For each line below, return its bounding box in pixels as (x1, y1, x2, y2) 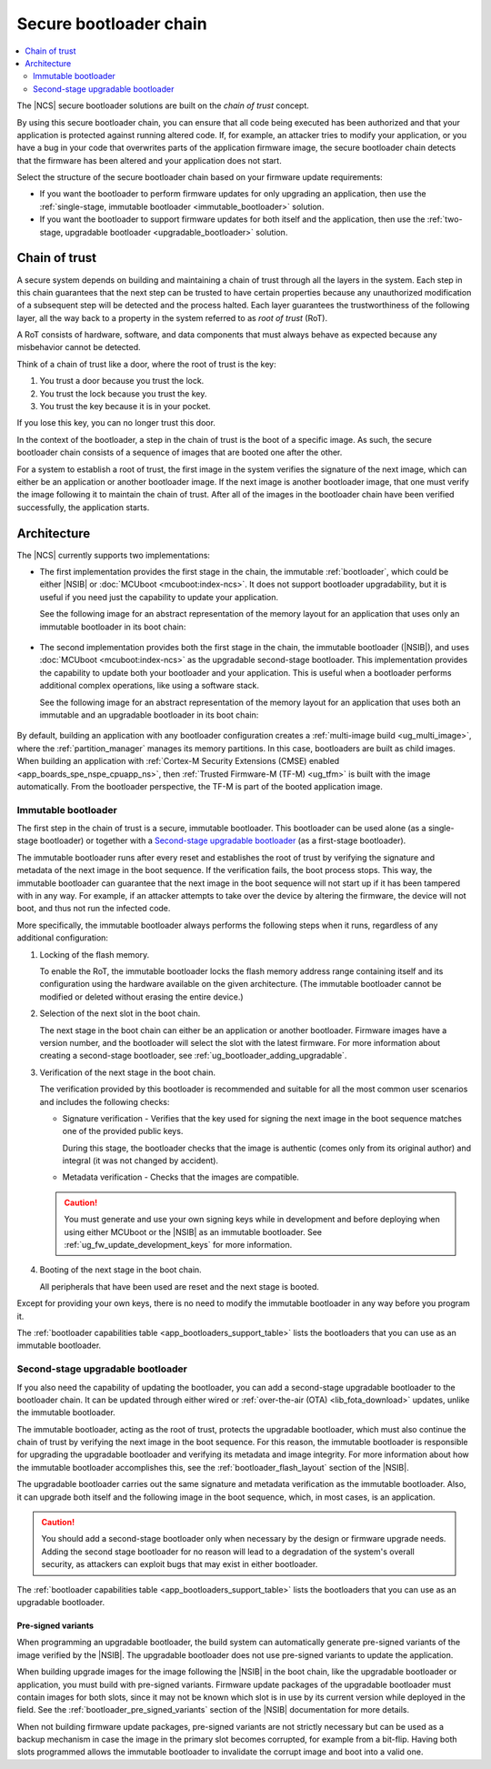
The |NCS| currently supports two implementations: (16, 549, 211, 560)
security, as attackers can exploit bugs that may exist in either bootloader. (41, 1559, 318, 1570)
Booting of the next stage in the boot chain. (39, 1264, 202, 1275)
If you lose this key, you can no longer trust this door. (16, 417, 215, 428)
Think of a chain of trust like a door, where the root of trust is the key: (16, 358, 276, 369)
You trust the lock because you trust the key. (39, 387, 207, 399)
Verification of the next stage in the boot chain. (39, 1067, 215, 1078)
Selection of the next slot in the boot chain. (39, 1008, 201, 1019)
